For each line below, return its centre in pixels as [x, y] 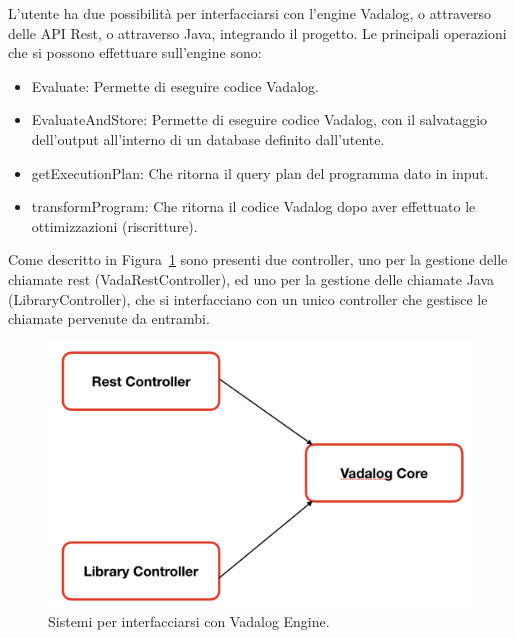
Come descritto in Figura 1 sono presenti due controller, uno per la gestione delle [258, 259]
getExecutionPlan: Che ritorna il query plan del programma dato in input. [260, 172]
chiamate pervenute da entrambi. [109, 318]
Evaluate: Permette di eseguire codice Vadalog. [175, 85]
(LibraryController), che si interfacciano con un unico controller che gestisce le [248, 298]
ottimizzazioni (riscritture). [114, 225]
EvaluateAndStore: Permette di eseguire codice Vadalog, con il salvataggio [259, 119]
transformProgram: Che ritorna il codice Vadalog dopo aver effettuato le [253, 206]
